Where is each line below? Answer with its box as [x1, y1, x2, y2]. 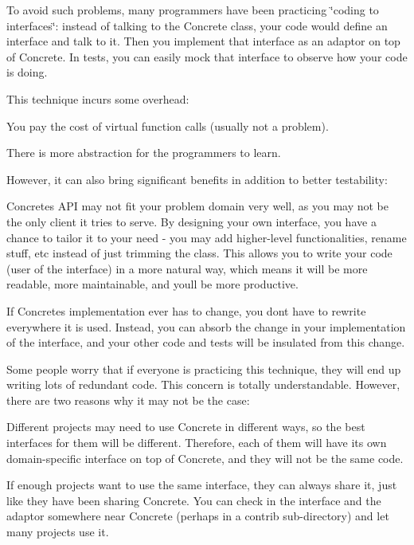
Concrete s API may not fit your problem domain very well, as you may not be [6, 198, 389, 214]
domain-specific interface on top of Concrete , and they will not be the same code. [6, 449, 404, 466]
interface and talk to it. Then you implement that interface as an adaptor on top [6, 33, 400, 49]
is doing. [6, 64, 48, 80]
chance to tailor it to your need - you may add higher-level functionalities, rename [6, 229, 407, 245]
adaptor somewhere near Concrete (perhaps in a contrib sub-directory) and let [6, 508, 389, 524]
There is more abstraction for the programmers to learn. [6, 144, 281, 161]
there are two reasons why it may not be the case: [6, 391, 250, 408]
